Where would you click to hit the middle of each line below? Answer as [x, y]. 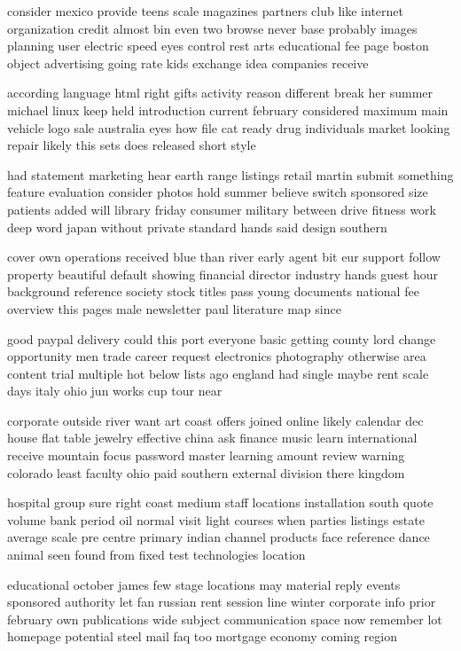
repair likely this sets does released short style [132, 145]
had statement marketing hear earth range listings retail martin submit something [230, 174]
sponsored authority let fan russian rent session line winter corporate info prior [222, 602]
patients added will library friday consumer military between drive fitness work [222, 209]
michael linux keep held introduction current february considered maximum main [228, 110]
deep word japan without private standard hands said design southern [197, 227]
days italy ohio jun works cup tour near [115, 391]
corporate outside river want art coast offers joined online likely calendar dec [215, 420]
